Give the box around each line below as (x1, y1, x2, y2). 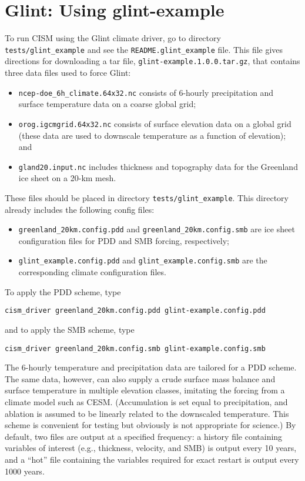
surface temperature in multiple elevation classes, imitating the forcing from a (5, 384, 285, 396)
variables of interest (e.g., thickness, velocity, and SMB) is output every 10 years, (5, 442, 297, 454)
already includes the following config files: (5, 203, 155, 215)
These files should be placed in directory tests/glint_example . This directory (5, 191, 289, 203)
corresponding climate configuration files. (18, 266, 166, 278)
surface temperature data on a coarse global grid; (18, 98, 196, 110)
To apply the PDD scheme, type (5, 285, 121, 298)
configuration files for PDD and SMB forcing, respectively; (18, 234, 229, 246)
